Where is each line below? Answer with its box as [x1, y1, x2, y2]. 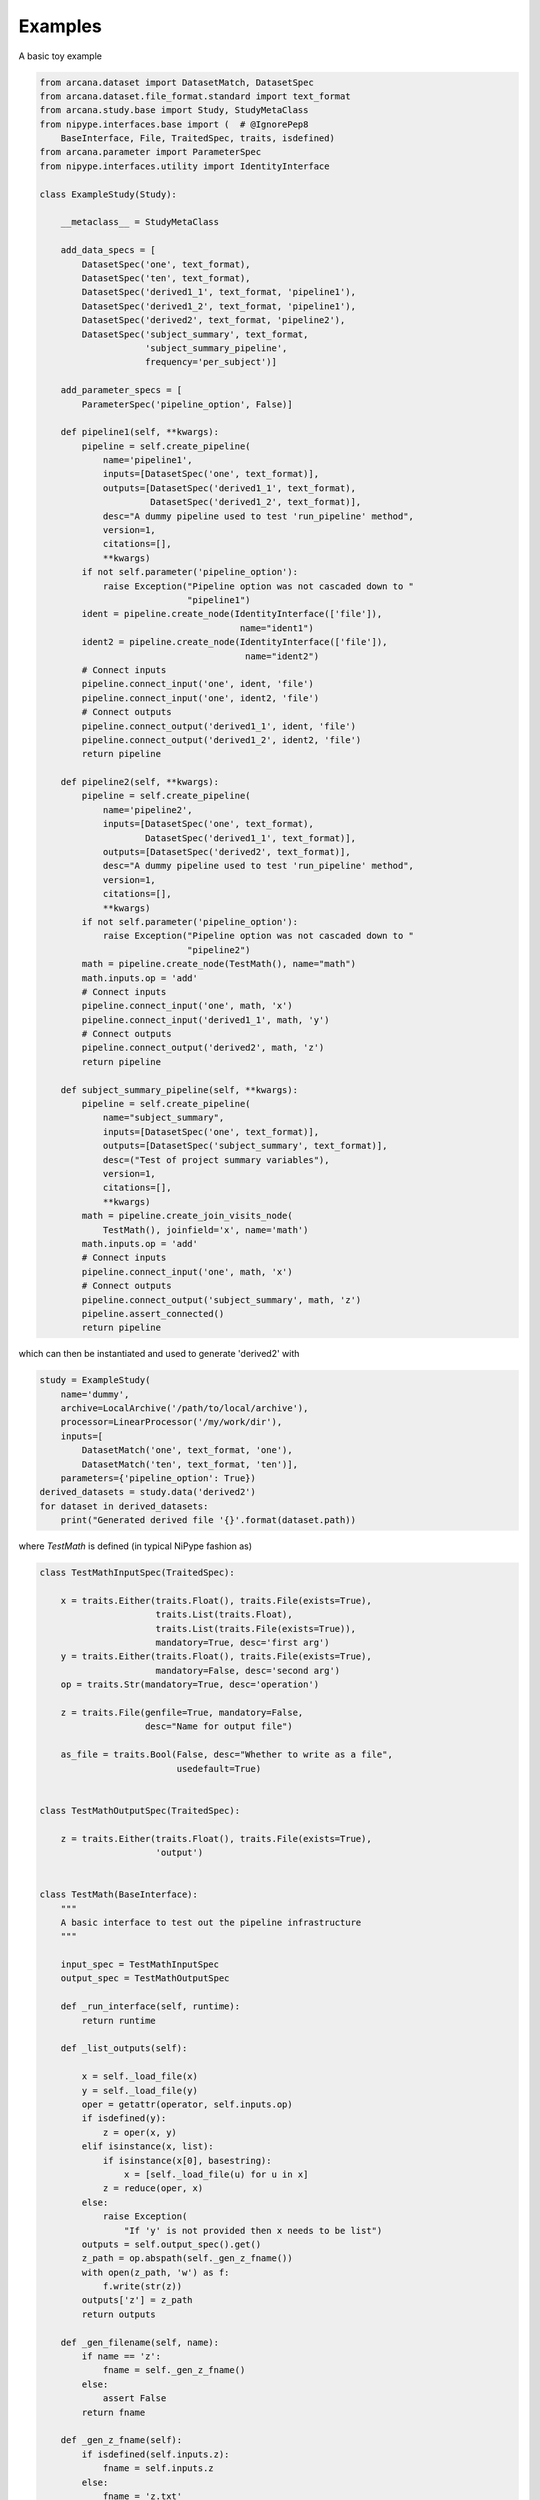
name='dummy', [60, 1388, 130, 1400]
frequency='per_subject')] [145, 356, 277, 368]
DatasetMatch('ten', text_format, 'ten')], [81, 1458, 299, 1470]
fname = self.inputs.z [102, 2463, 214, 2474]
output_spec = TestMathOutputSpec [60, 1973, 230, 1984]
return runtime [81, 2015, 157, 2026]
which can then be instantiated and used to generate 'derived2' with [18, 1348, 300, 1360]
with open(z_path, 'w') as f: [81, 2266, 230, 2278]
